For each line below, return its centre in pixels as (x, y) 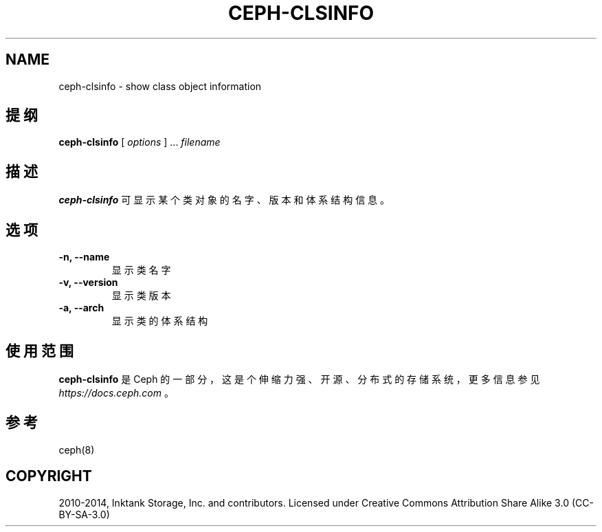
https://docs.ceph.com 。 (116, 392)
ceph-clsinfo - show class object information (160, 86)
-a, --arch (81, 308)
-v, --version (88, 282)
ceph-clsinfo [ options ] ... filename (140, 142)
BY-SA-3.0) (84, 514)
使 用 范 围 (40, 351)
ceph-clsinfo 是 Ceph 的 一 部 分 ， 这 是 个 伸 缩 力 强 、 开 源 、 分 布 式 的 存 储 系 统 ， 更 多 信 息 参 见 (299, 379)
